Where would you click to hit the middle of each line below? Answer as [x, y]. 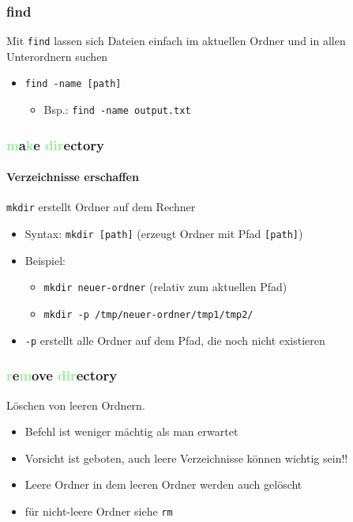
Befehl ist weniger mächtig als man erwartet [131, 431]
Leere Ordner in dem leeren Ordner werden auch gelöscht [163, 484]
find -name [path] [73, 84]
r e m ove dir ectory [62, 375]
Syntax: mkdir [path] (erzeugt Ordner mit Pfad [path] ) [164, 234]
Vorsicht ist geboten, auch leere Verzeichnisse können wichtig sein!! [186, 458]
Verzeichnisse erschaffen [73, 177]
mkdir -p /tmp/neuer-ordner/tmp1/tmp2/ [148, 314]
